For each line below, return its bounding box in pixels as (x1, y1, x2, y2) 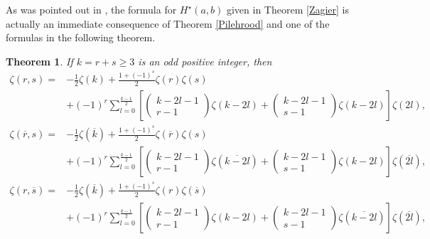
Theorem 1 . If (6, 53, 73, 68)
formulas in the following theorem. (6, 30, 156, 45)
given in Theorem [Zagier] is (226, 2, 350, 16)
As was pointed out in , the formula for (6, 2, 177, 16)
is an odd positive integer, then (138, 53, 272, 68)
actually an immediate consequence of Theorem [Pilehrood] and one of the (6, 16, 330, 31)
